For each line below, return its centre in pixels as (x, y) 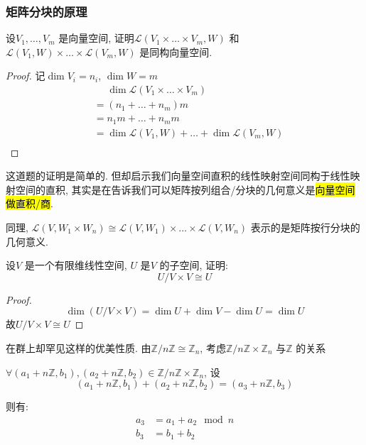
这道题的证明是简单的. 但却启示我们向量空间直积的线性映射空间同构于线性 (178, 176)
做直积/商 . (29, 203)
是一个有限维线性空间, (76, 265)
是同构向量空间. (176, 51)
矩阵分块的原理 (47, 11)
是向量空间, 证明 (96, 38)
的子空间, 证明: (194, 265)
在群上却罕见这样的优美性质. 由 (79, 347)
